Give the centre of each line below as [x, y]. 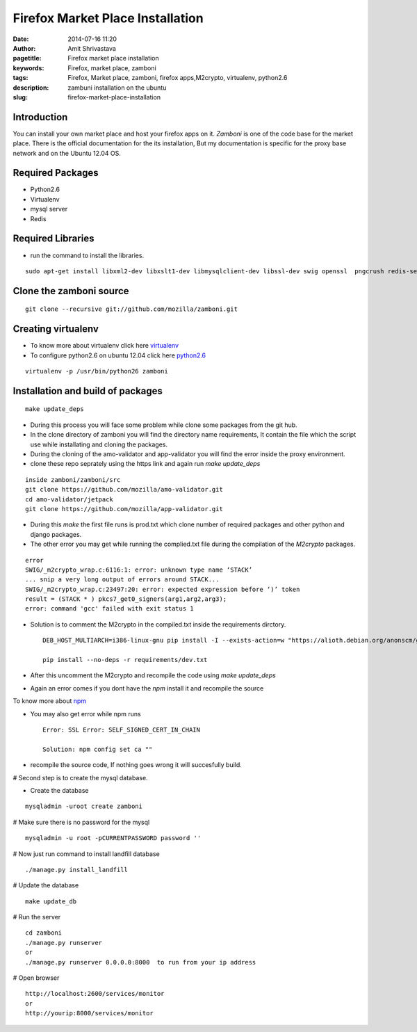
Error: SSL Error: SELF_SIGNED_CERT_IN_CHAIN [122, 730]
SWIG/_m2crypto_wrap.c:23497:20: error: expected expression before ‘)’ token [163, 589]
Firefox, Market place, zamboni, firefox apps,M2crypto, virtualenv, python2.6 [178, 78]
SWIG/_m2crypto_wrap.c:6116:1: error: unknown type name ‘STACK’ [139, 570]
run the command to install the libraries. [87, 255]
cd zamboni [44, 933]
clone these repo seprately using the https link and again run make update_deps [145, 464]
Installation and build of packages [88, 390]
